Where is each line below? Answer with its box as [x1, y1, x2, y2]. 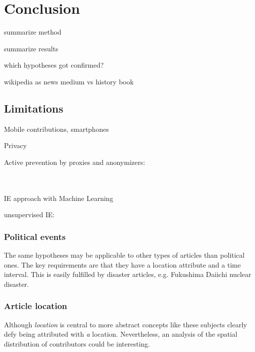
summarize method [4, 27, 62, 37]
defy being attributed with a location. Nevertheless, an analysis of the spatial [4, 329, 238, 339]
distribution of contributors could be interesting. [4, 338, 150, 349]
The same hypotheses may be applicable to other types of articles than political [4, 250, 245, 260]
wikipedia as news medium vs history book [4, 76, 134, 86]
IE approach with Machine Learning [4, 193, 113, 203]
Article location [4, 300, 68, 312]
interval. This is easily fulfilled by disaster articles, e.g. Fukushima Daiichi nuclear [4, 269, 252, 279]
